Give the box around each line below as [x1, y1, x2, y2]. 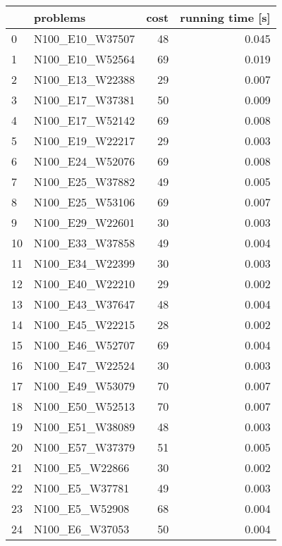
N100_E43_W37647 [34, 296, 135, 312]
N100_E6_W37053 [34, 521, 130, 537]
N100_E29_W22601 [34, 214, 135, 230]
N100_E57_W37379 [34, 439, 135, 455]
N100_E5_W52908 [34, 500, 130, 516]
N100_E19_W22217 [34, 132, 135, 149]
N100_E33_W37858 [34, 235, 135, 251]
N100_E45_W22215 [34, 316, 135, 333]
